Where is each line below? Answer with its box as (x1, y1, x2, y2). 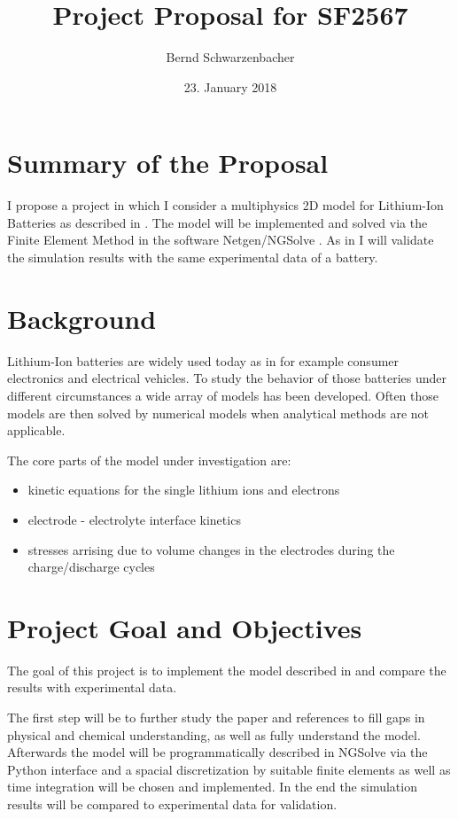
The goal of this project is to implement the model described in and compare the (7, 660, 446, 679)
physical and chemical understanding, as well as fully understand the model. (7, 725, 421, 744)
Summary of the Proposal (7, 144, 329, 181)
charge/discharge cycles (27, 558, 155, 576)
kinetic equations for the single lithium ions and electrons (27, 480, 340, 499)
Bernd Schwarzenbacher (166, 48, 295, 66)
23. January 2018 (183, 77, 277, 96)
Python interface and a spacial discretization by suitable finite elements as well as (7, 760, 451, 778)
